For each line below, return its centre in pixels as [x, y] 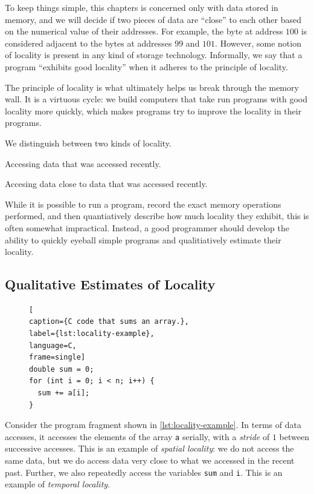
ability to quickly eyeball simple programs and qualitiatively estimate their [143, 239]
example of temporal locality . [58, 484]
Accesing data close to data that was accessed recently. [106, 184]
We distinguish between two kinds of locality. [88, 143]
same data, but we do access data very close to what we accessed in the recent [150, 460]
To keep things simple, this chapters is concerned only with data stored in [142, 7]
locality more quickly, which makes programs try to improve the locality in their [153, 110]
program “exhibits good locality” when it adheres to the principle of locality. [146, 66]
